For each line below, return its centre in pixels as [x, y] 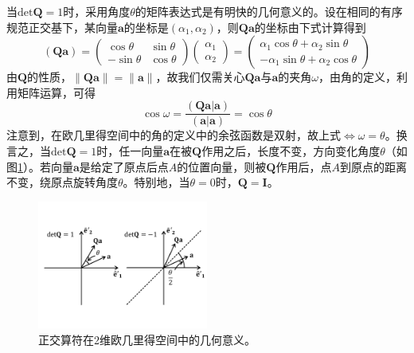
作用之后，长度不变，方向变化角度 [291, 151]
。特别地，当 [156, 182]
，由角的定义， [357, 77]
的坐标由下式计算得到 [310, 27]
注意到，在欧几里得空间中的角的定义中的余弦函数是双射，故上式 [174, 135]
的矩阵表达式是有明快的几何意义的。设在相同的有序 [269, 11]
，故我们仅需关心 [200, 77]
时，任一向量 [130, 151]
